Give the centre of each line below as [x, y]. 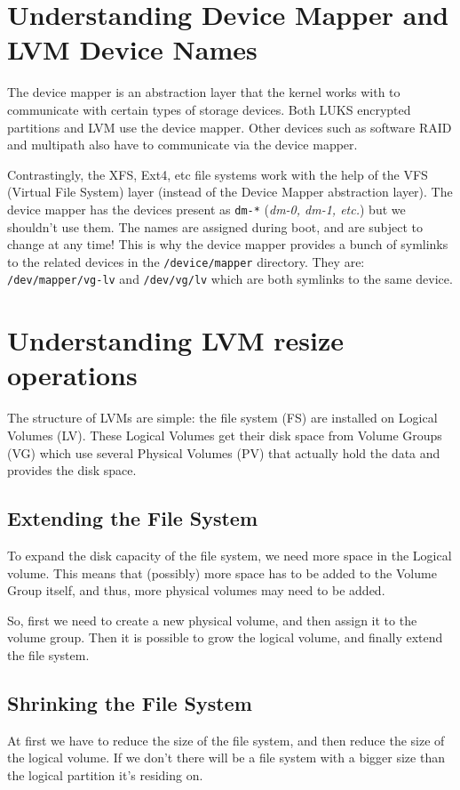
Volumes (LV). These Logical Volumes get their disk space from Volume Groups [225, 435]
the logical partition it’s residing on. [105, 774]
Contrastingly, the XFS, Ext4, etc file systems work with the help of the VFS [218, 174]
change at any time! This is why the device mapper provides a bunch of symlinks [228, 244]
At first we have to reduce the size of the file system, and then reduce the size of [226, 740]
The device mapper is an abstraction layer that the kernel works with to [204, 92]
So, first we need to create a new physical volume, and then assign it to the [212, 620]
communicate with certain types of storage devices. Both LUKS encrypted [209, 109]
